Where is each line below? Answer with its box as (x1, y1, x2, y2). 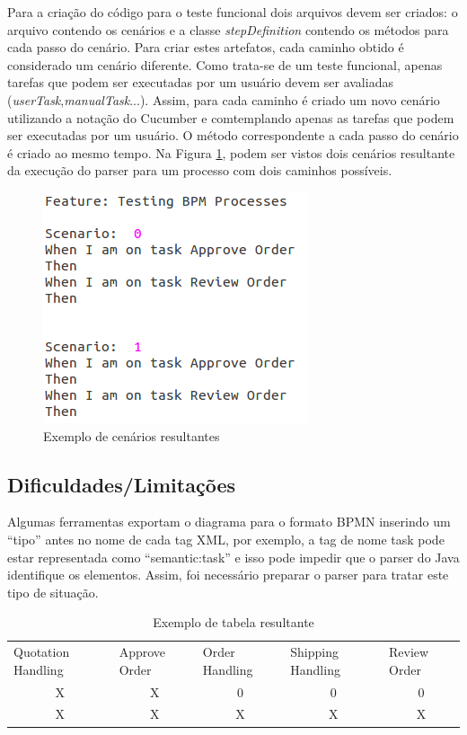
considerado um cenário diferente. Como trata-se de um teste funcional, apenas (7, 55, 443, 74)
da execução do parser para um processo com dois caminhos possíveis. (7, 161, 392, 180)
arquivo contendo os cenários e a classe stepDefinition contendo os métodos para (7, 20, 449, 39)
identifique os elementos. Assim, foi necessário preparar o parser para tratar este (7, 565, 449, 584)
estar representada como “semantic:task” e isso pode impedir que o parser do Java (7, 547, 460, 566)
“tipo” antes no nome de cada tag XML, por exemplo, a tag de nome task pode (7, 529, 445, 548)
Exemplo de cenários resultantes (43, 426, 220, 445)
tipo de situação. (7, 582, 99, 601)
